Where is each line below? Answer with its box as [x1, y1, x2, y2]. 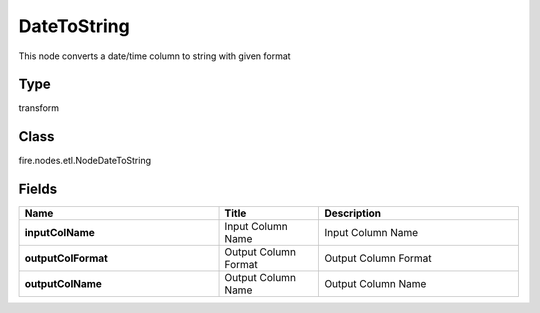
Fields [18, 181, 58, 198]
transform [18, 102, 60, 114]
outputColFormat [24, 251, 109, 265]
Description [324, 206, 382, 220]
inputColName [24, 226, 95, 240]
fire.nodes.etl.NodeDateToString [18, 155, 152, 167]
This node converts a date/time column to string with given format [18, 50, 291, 62]
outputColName [24, 277, 102, 291]
